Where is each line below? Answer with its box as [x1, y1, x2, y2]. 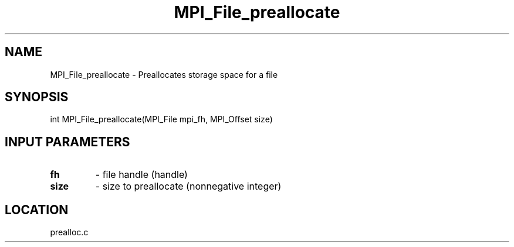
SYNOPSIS [5, 90, 69, 105]
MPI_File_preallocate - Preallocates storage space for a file [50, 69, 278, 80]
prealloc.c [50, 227, 89, 238]
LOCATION [5, 202, 69, 217]
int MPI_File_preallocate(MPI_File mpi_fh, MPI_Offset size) [50, 114, 273, 125]
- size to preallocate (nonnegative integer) [95, 180, 282, 193]
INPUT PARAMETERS [5, 134, 130, 149]
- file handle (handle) [95, 169, 188, 181]
